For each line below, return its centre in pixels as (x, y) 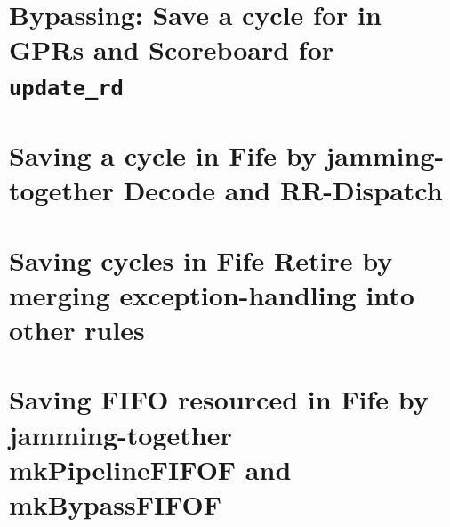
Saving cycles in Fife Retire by (201, 259)
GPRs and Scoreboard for (172, 49)
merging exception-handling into (212, 294)
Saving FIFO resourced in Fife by (219, 399)
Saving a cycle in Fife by (163, 155)
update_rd (66, 88)
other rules (77, 329)
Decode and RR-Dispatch (283, 190)
